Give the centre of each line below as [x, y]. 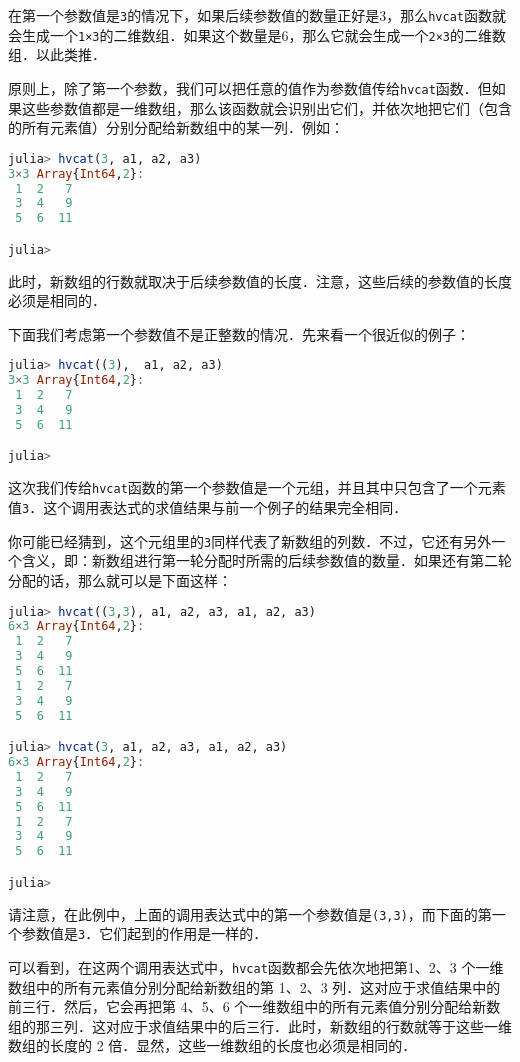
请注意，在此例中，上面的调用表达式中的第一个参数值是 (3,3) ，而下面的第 [250, 913]
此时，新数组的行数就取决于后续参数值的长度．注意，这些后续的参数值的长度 [260, 280]
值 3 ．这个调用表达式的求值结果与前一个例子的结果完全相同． [208, 507]
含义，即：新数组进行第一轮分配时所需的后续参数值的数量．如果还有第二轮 [266, 560]
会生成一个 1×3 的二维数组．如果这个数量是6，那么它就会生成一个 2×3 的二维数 [257, 34]
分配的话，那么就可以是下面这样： [120, 579]
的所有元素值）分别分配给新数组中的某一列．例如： [176, 127]
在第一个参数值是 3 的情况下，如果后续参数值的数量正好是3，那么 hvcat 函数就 [257, 15]
